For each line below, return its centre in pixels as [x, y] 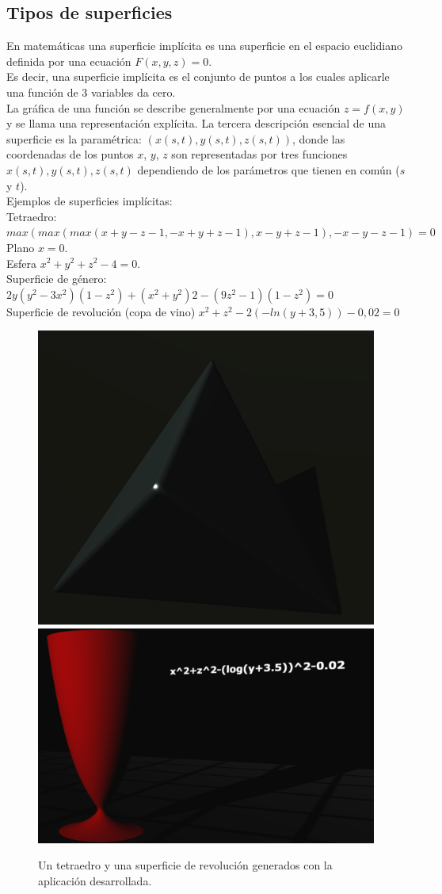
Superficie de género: [57, 279]
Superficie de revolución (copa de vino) [101, 311]
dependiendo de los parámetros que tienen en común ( [269, 169]
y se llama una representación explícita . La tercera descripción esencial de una [196, 123]
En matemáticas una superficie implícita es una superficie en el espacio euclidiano [204, 46]
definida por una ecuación [69, 61]
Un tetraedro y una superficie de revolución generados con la [185, 865]
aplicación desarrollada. [95, 881]
